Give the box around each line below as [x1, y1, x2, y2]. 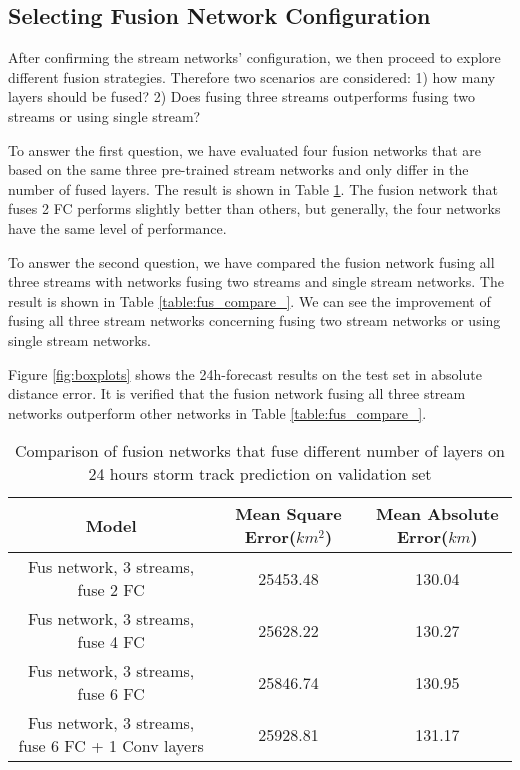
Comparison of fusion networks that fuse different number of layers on [14, 439, 505, 463]
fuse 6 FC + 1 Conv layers [18, 734, 204, 758]
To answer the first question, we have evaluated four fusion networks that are [8, 139, 482, 160]
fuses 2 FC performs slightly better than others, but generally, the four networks [8, 198, 501, 219]
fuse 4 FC [77, 630, 145, 654]
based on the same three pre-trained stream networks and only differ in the [8, 159, 469, 180]
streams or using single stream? [8, 105, 201, 126]
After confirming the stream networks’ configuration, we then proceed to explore [8, 47, 501, 68]
